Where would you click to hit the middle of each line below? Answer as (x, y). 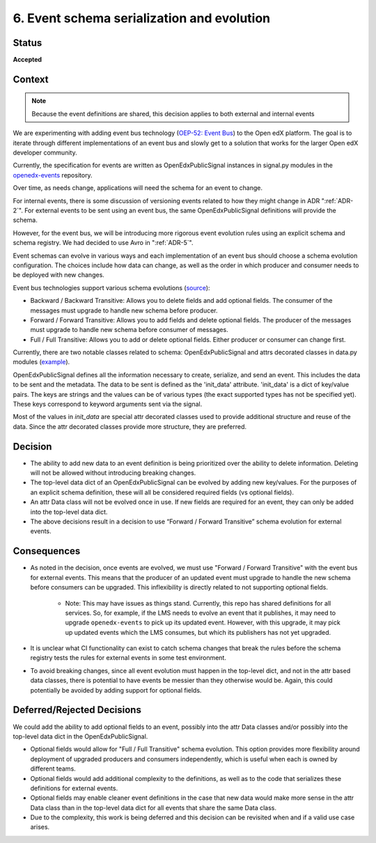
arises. (40, 827)
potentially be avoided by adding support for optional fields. (116, 690)
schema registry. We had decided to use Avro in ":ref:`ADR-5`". (103, 243)
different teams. (53, 769)
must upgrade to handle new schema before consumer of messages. (130, 330)
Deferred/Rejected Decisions (77, 710)
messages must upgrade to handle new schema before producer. (124, 310)
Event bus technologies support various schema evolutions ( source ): (111, 287)
